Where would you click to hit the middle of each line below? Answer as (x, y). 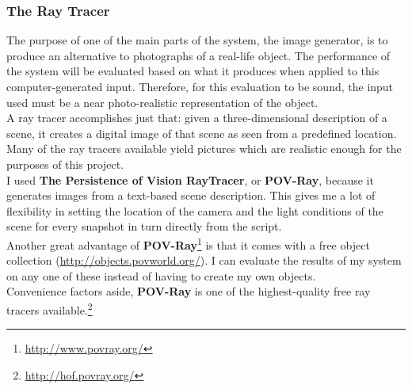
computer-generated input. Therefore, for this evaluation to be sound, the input (200, 86)
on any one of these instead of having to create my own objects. (161, 275)
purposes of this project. (65, 164)
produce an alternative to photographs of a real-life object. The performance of (198, 55)
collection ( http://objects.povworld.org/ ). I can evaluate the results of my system (204, 260)
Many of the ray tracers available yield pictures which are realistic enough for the (204, 149)
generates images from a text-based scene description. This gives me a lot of (191, 195)
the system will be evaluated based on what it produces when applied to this (193, 71)
